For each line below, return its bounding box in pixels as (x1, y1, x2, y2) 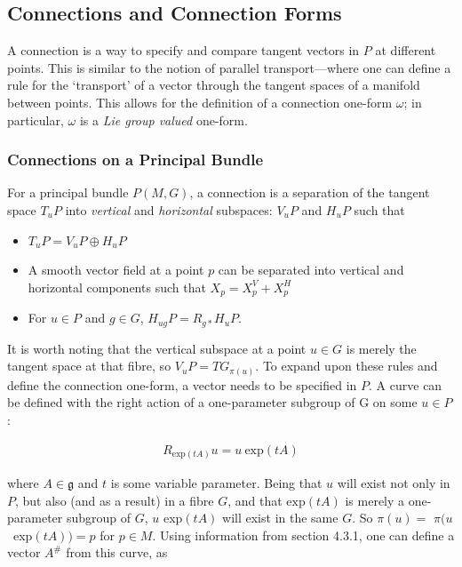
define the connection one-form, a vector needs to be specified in (7, 375, 357, 394)
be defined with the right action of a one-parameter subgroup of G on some (7, 393, 418, 411)
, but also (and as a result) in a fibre (15, 491, 214, 509)
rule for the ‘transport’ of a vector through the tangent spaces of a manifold (7, 76, 420, 94)
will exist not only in (337, 474, 450, 492)
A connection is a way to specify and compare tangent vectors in (7, 41, 360, 60)
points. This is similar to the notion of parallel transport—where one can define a (7, 58, 451, 76)
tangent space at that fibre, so (7, 356, 171, 375)
